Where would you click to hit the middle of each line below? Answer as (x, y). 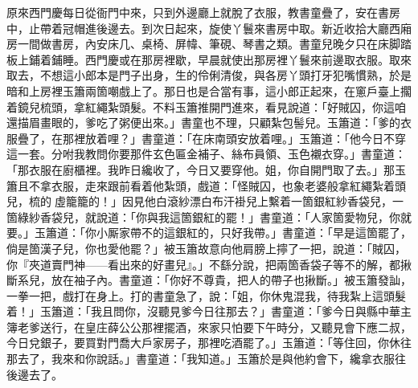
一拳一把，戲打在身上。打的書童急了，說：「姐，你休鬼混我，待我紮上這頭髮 (206, 295)
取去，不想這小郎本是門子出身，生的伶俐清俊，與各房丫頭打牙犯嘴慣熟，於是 (209, 75)
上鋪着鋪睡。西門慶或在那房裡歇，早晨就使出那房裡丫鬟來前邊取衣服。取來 (214, 59)
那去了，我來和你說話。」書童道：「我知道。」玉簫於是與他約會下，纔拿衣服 (201, 359)
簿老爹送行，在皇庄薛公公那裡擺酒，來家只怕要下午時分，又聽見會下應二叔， (209, 327)
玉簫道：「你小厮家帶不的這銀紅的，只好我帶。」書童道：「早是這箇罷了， (223, 233)
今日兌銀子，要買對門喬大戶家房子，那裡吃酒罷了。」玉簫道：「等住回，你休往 (209, 343)
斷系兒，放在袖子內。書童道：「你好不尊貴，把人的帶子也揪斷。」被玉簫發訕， (209, 280)
